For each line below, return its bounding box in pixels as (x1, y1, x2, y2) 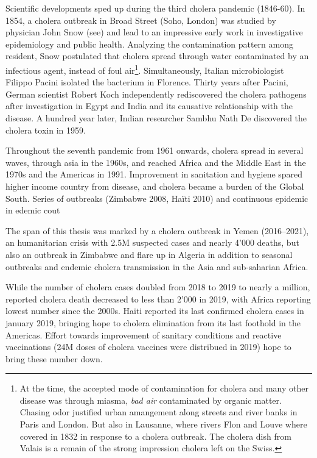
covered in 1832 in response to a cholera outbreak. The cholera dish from (19, 429, 291, 442)
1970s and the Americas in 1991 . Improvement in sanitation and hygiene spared (5, 168, 303, 181)
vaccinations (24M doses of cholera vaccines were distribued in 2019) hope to (5, 340, 291, 353)
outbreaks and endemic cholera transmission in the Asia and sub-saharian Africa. (5, 260, 308, 273)
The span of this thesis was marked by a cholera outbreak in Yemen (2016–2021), (5, 224, 309, 237)
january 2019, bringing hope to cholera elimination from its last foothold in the (5, 316, 301, 329)
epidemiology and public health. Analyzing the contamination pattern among (5, 37, 293, 50)
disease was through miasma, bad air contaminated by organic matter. (19, 393, 282, 406)
